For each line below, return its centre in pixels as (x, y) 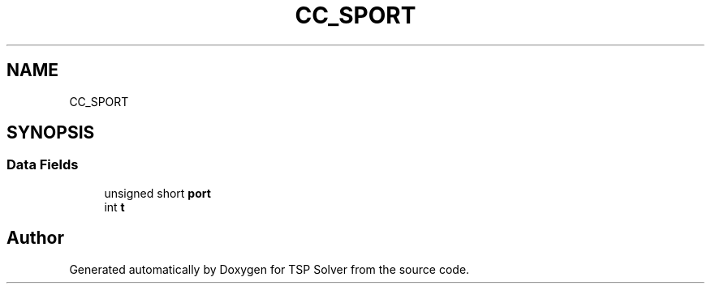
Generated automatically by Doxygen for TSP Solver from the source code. (269, 269)
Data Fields (43, 165)
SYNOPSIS (51, 133)
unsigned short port (157, 193)
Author (35, 238)
